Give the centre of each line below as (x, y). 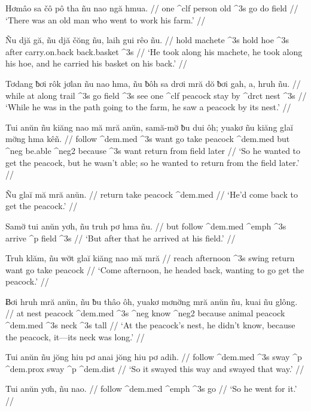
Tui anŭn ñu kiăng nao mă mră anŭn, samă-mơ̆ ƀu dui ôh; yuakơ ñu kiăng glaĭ (149, 127)
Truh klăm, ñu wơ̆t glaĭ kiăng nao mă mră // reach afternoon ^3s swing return (150, 258)
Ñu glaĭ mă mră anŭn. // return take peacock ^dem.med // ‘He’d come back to (152, 194)
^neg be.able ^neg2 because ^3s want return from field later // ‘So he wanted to (153, 150)
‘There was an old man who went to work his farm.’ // (106, 19)
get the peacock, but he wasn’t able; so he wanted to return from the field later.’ (153, 162)
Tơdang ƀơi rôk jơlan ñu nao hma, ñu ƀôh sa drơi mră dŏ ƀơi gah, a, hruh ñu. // (153, 83)
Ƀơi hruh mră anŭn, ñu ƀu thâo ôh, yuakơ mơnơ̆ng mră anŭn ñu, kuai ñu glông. (152, 301)
